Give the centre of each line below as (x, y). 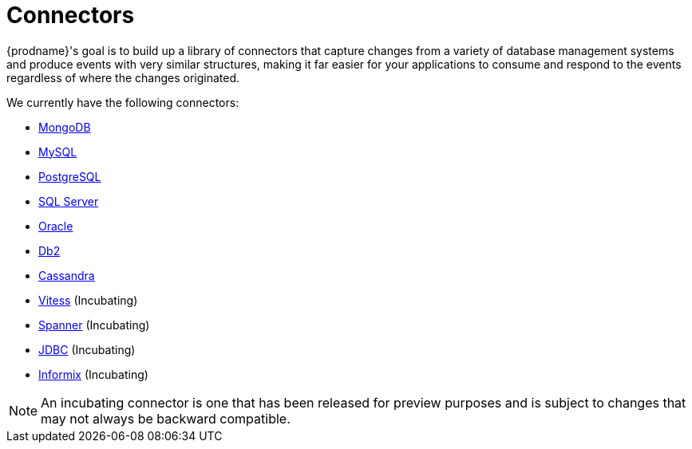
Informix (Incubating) (93, 374)
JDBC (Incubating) (87, 349)
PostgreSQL (70, 176)
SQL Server (69, 201)
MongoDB (65, 127)
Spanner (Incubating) (94, 325)
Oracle (56, 226)
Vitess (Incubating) (88, 300)
